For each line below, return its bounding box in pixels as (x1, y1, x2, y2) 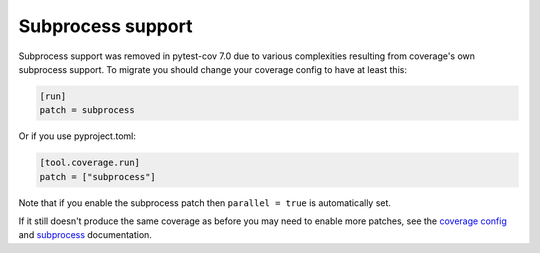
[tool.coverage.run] (39, 157, 140, 169)
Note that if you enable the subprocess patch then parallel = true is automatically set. (18, 196, 392, 209)
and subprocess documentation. (18, 229, 152, 241)
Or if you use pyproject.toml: (18, 130, 137, 142)
